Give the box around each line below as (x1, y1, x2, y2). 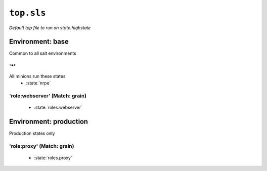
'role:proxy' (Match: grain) (9, 142, 74, 149)
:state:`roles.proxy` (34, 155, 73, 161)
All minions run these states (9, 73, 66, 79)
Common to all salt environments (9, 50, 77, 56)
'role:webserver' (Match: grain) (9, 92, 87, 99)
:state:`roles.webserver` (34, 104, 83, 110)
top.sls (9, 7, 46, 18)
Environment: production (9, 117, 89, 126)
